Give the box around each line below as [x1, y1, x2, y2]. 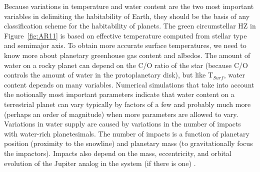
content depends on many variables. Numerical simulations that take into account [4, 79, 254, 89]
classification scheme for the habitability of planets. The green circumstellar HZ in [4, 20, 256, 31]
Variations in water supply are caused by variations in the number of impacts [4, 118, 241, 129]
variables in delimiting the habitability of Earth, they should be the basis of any [4, 10, 250, 21]
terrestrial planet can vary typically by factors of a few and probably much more [4, 98, 251, 109]
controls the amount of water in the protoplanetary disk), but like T [4, 69, 213, 80]
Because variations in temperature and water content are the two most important [4, 1, 254, 11]
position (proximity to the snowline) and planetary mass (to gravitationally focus [4, 138, 253, 148]
